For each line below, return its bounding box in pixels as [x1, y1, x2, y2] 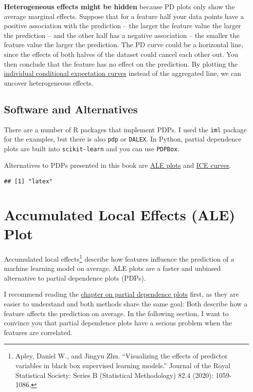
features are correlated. [4, 327, 72, 337]
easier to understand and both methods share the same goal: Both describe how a [4, 299, 248, 309]
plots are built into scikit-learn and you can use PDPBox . [4, 143, 180, 153]
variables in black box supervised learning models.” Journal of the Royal [15, 360, 231, 371]
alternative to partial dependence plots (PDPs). [4, 272, 146, 283]
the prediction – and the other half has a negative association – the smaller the [4, 30, 240, 40]
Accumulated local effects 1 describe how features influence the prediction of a [4, 252, 235, 264]
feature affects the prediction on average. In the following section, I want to [4, 308, 229, 318]
